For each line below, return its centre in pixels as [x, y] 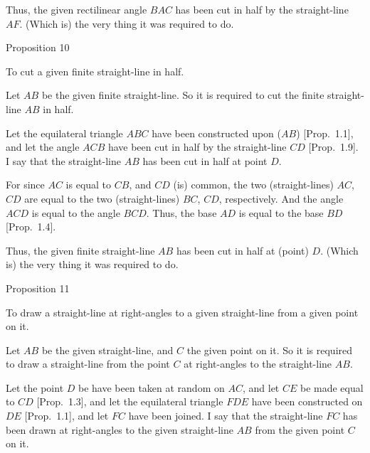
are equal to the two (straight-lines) [102, 198]
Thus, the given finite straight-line [80, 250]
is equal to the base [281, 212]
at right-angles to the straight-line [258, 364]
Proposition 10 [38, 47]
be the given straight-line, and [107, 350]
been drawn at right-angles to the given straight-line [120, 429]
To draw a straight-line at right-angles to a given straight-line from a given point [182, 312]
